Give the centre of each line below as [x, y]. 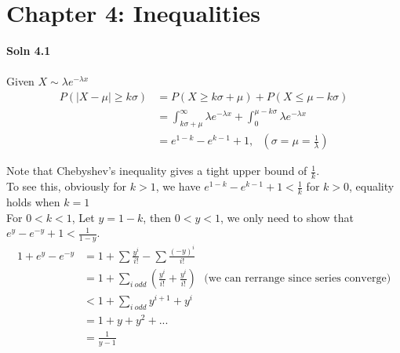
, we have [178, 186]
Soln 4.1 [29, 51]
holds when [33, 201]
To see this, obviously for [67, 186]
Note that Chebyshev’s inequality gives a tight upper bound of [157, 171]
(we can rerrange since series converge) [298, 279]
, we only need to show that [287, 217]
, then [157, 217]
